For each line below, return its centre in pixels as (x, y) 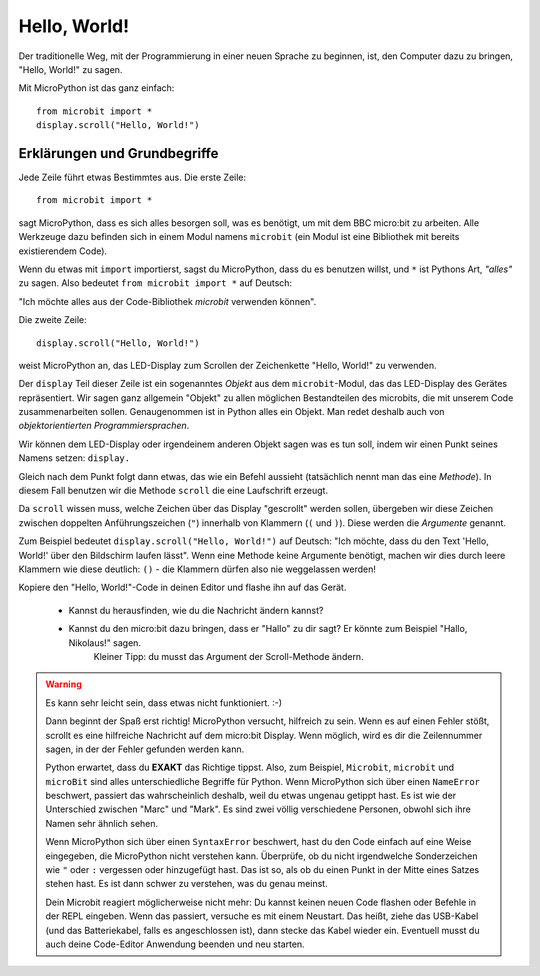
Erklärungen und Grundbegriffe (118, 153)
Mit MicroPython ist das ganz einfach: (96, 88)
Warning (63, 684)
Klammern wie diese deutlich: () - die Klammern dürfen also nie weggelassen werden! (197, 569)
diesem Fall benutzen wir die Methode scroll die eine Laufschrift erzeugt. (173, 491)
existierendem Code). (63, 251)
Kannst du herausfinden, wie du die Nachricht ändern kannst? (196, 610)
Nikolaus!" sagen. (105, 642)
